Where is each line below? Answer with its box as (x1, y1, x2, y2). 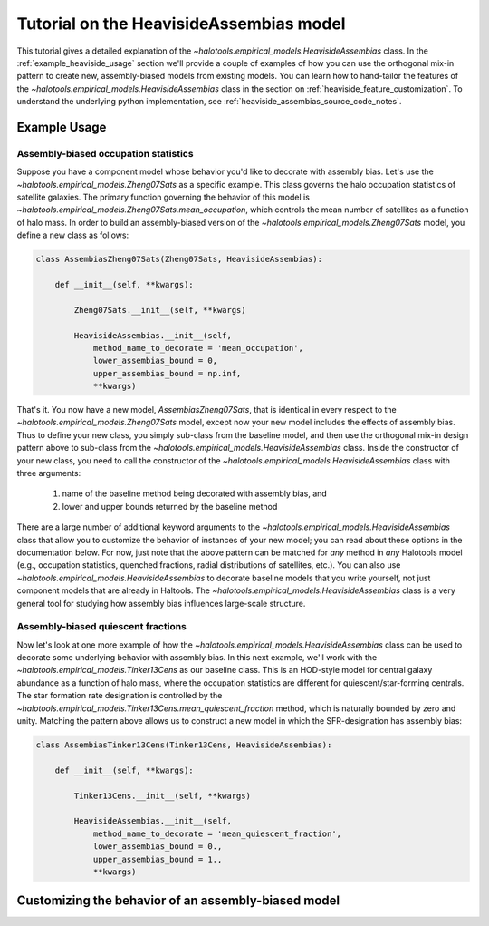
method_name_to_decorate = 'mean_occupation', (92, 343, 303, 353)
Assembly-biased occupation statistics (16, 147, 194, 160)
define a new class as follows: (16, 229, 129, 240)
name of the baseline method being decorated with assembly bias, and (62, 488, 328, 499)
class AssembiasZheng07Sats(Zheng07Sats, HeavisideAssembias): (35, 254, 323, 265)
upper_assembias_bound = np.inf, (92, 368, 242, 378)
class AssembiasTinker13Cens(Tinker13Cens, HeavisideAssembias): (35, 740, 332, 750)
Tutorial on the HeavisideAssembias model (16, 14, 346, 34)
